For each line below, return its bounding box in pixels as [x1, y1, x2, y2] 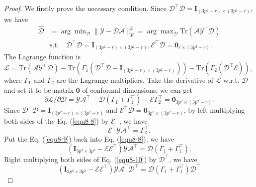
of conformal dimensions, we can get [82, 84, 192, 95]
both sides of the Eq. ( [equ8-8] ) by [4, 115, 109, 126]
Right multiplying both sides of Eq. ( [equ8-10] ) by [4, 154, 157, 164]
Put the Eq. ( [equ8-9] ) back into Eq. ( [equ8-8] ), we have [4, 134, 174, 144]
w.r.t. [223, 75, 240, 85]
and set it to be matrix [4, 84, 74, 95]
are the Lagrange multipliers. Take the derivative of [56, 75, 214, 85]
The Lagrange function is [4, 51, 81, 62]
